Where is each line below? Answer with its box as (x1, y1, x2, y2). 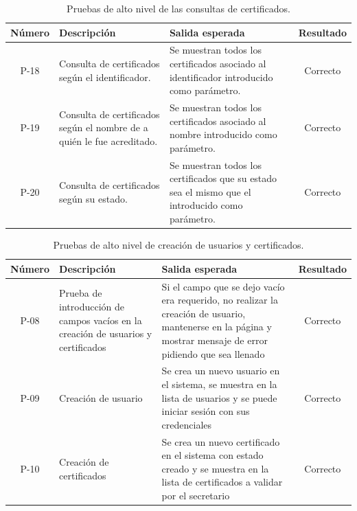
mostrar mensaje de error (161, 332, 268, 347)
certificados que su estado (169, 171, 277, 185)
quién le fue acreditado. (59, 134, 158, 148)
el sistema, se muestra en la (161, 377, 277, 391)
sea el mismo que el (169, 184, 251, 198)
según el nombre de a (59, 120, 148, 135)
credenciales (161, 417, 212, 431)
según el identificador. (59, 69, 151, 84)
